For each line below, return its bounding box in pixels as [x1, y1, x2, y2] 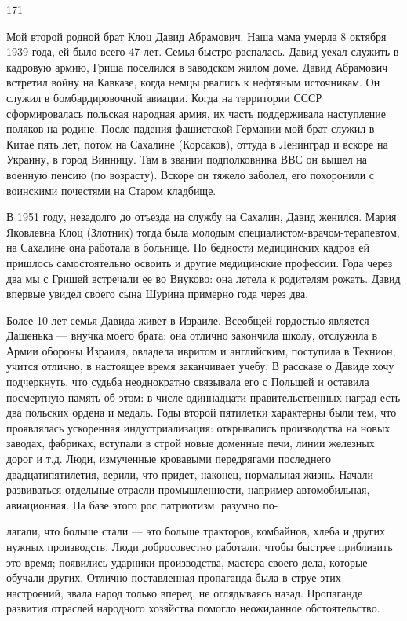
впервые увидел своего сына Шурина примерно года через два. [6, 285, 309, 302]
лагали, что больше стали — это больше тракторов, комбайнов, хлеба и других [6, 523, 386, 539]
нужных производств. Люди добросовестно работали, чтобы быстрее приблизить [6, 538, 393, 554]
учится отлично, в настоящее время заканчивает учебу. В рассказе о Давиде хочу [6, 358, 394, 374]
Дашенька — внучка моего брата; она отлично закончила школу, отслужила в [6, 327, 378, 344]
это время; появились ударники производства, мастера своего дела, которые [6, 553, 368, 570]
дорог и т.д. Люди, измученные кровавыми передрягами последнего [6, 450, 332, 467]
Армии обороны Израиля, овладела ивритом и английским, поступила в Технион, [6, 342, 396, 358]
